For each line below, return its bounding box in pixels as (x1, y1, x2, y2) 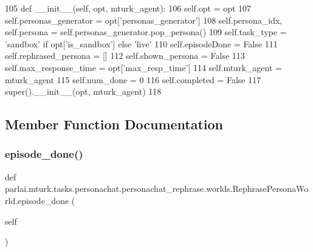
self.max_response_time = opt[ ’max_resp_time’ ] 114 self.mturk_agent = (5, 61, 282, 73)
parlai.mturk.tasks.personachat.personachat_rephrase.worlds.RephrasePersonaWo (5, 182, 309, 195)
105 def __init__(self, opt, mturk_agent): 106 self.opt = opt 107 (5, 2, 252, 14)
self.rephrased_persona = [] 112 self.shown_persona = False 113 (5, 49, 245, 62)
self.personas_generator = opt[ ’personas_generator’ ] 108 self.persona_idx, (5, 13, 283, 26)
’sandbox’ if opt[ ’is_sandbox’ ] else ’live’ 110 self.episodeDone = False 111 (5, 37, 278, 50)
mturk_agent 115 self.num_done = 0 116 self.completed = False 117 (5, 73, 261, 86)
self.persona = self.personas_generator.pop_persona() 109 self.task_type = (5, 26, 287, 38)
